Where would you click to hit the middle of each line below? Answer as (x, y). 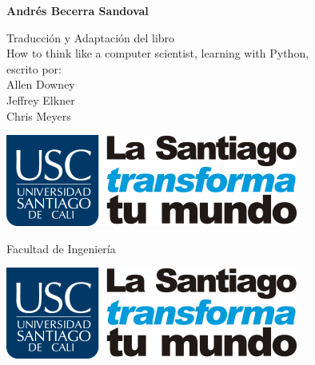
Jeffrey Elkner (41, 99)
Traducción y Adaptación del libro (91, 37)
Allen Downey (41, 84)
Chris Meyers (39, 115)
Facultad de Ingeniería (61, 248)
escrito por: (34, 68)
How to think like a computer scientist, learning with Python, (158, 53)
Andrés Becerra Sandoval (78, 10)
